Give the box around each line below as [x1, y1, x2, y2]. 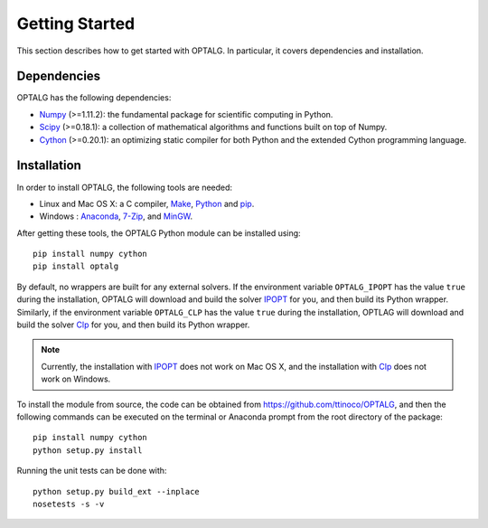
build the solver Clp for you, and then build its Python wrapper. [16, 319, 250, 330]
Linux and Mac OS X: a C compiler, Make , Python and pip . [39, 198, 255, 209]
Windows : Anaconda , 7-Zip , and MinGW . [39, 211, 193, 222]
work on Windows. [41, 373, 111, 384]
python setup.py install [33, 445, 143, 456]
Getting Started [16, 14, 136, 33]
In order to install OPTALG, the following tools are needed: [16, 182, 233, 193]
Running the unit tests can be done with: [16, 466, 167, 476]
